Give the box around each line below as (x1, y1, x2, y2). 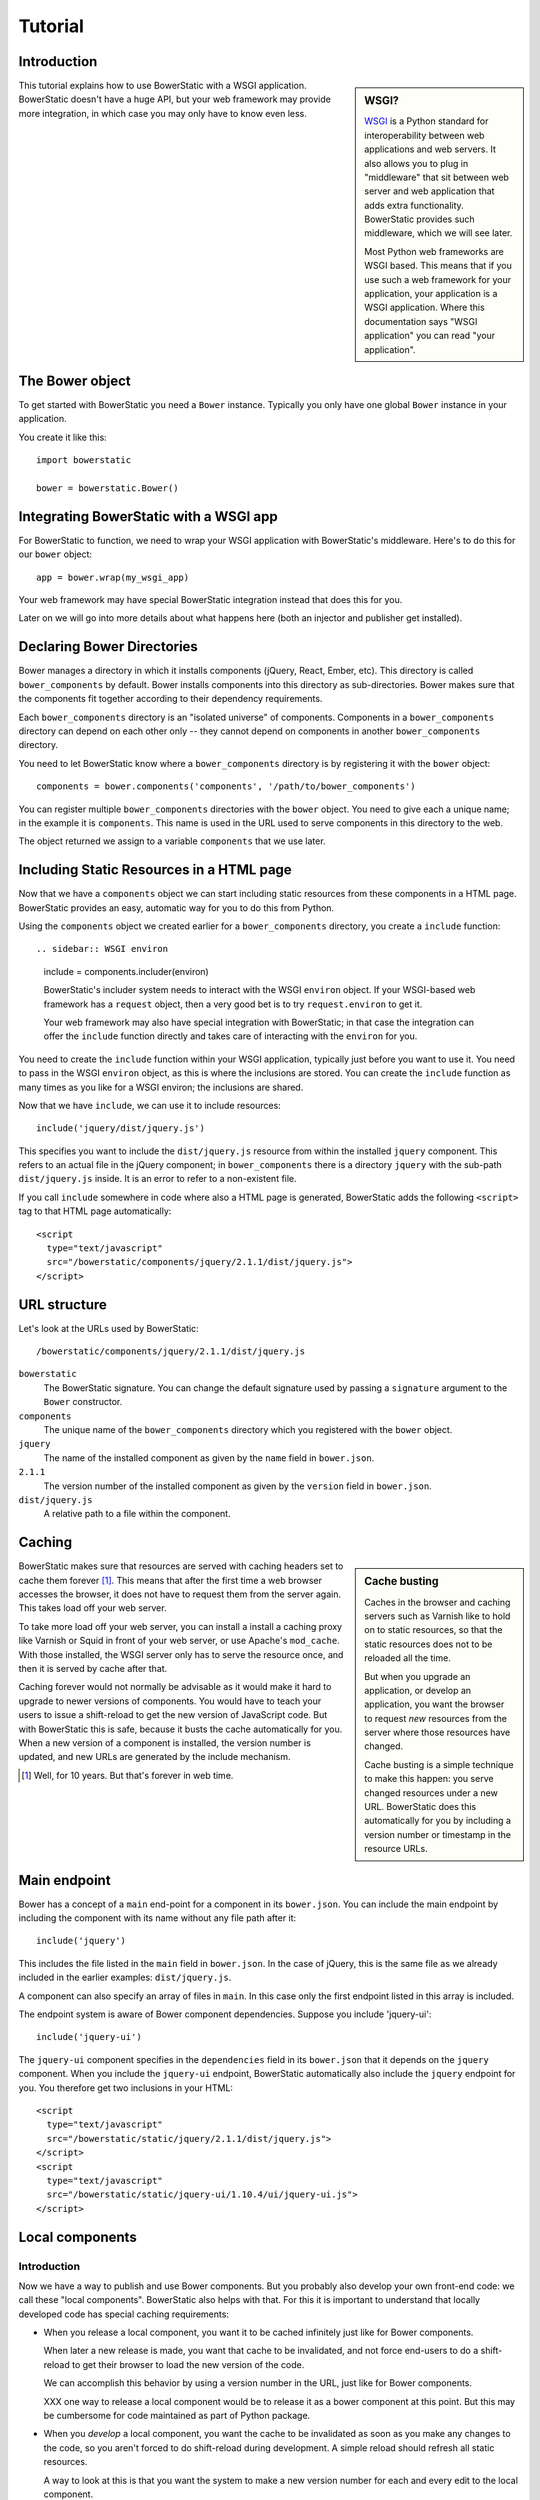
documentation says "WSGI (364, 315, 478, 327)
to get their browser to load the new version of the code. (71, 2358, 305, 2370)
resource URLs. (364, 1843, 429, 1855)
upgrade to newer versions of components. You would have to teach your (18, 1695, 322, 1707)
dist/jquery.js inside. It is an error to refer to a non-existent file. (18, 1173, 297, 1185)
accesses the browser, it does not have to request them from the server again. (18, 1588, 342, 1600)
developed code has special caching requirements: (18, 2308, 230, 2320)
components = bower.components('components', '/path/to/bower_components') (36, 781, 416, 792)
